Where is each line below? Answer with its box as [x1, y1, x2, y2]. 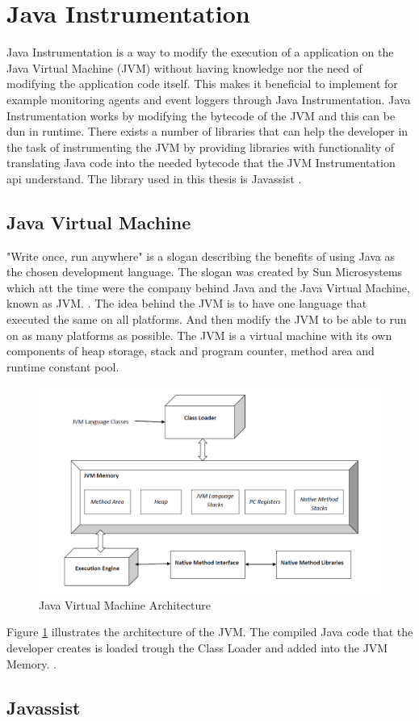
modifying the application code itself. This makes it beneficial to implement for [6, 75, 398, 92]
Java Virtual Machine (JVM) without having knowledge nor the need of [6, 59, 362, 76]
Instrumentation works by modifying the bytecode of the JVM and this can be [6, 107, 396, 124]
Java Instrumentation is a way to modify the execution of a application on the [6, 44, 394, 61]
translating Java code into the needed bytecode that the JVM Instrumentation [6, 154, 396, 171]
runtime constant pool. [6, 358, 119, 375]
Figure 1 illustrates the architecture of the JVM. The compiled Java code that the [6, 623, 413, 640]
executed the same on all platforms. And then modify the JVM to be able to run [6, 311, 407, 328]
